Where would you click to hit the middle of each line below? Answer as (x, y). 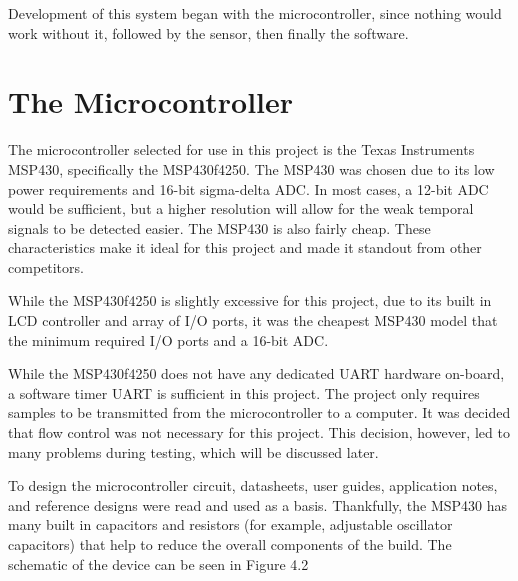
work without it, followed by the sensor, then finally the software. (208, 32)
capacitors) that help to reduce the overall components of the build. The (230, 544)
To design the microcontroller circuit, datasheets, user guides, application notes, (253, 485)
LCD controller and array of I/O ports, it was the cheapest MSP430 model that (253, 320)
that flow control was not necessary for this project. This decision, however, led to (259, 432)
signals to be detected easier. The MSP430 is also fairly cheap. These (219, 227)
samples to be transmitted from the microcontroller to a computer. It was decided (259, 412)
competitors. (46, 266)
